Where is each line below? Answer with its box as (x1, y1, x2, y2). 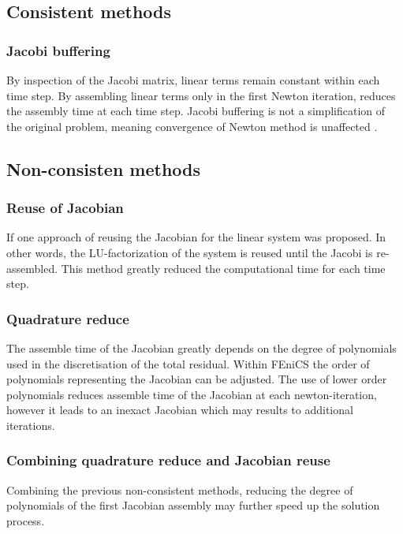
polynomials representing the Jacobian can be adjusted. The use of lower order (6, 371, 387, 387)
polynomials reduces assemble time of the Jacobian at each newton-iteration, (6, 386, 377, 402)
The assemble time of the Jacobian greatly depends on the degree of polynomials (6, 339, 397, 356)
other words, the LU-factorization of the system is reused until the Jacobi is (6, 244, 373, 260)
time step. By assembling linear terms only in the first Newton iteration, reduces (6, 87, 396, 103)
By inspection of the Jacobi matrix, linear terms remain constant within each (6, 72, 380, 88)
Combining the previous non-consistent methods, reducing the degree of (6, 481, 353, 498)
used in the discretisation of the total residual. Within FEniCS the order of (6, 355, 370, 372)
